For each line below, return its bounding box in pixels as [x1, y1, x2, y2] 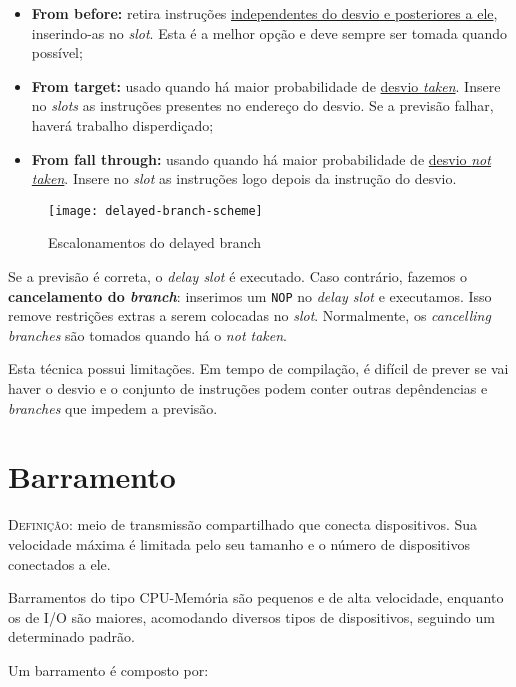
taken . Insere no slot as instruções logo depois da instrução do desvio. [31, 168, 457, 189]
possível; [31, 42, 83, 63]
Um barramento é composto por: [8, 659, 209, 680]
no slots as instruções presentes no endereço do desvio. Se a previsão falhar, [31, 95, 494, 116]
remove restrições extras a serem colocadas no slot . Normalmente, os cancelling [8, 305, 491, 326]
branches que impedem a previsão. [8, 397, 218, 418]
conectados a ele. [8, 553, 111, 574]
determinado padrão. [8, 626, 135, 647]
